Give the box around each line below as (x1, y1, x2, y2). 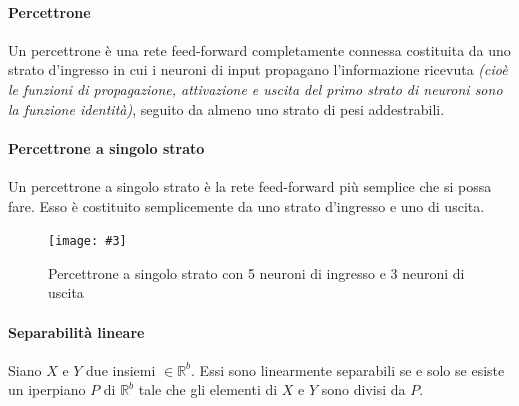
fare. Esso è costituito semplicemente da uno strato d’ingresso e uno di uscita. (8, 195, 485, 216)
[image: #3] (48, 234, 127, 249)
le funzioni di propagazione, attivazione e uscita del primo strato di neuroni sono (8, 78, 503, 99)
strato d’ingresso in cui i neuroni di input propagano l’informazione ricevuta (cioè (8, 59, 508, 80)
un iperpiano (8, 379, 86, 400)
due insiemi (86, 359, 156, 380)
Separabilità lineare (8, 321, 145, 342)
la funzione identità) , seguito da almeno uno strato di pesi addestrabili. (8, 98, 445, 119)
